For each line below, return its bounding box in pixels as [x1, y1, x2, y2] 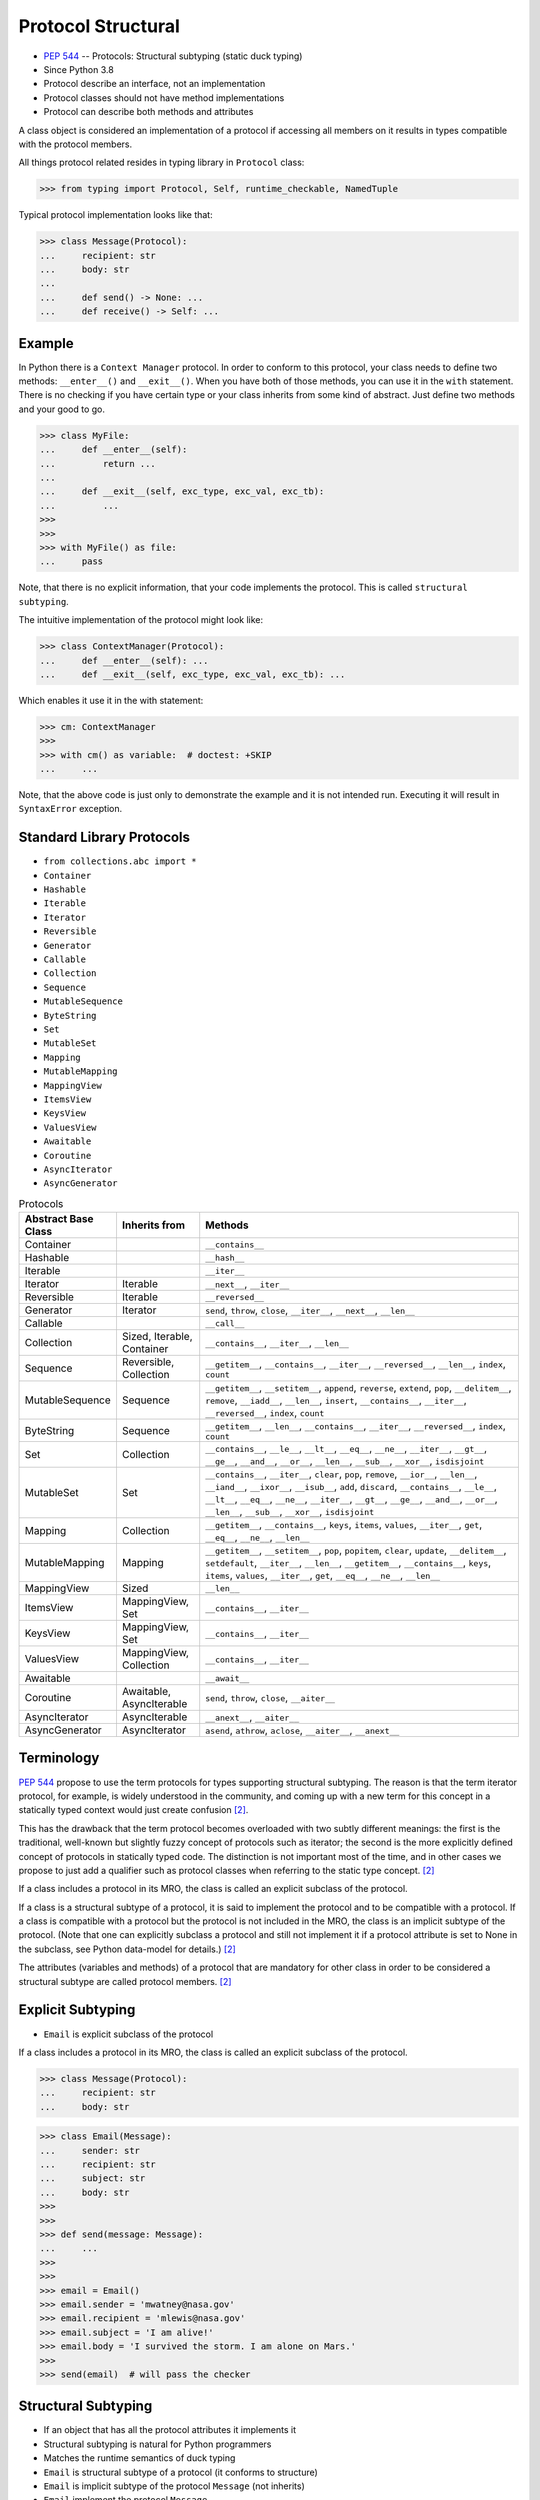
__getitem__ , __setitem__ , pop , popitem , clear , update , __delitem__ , [205, 1543, 507, 1557]
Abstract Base [24, 1212, 94, 1226]
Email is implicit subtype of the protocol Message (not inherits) [43, 2480, 305, 2492]
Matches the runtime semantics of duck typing [43, 2452, 236, 2464]
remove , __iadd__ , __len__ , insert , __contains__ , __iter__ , [205, 1393, 467, 1407]
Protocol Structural [18, 15, 180, 37]
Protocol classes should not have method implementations [43, 91, 285, 104]
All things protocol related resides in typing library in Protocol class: [18, 156, 305, 169]
